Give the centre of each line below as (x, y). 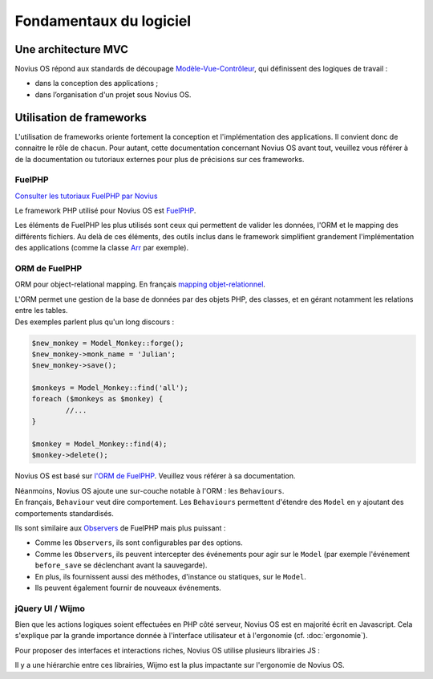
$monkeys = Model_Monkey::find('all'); (110, 388)
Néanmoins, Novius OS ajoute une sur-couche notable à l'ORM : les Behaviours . (150, 490)
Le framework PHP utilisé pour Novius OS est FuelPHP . (105, 211)
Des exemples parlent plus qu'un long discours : (95, 322)
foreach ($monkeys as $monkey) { (97, 399)
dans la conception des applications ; (97, 83)
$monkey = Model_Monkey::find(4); (99, 444)
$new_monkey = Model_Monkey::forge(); (108, 343)
